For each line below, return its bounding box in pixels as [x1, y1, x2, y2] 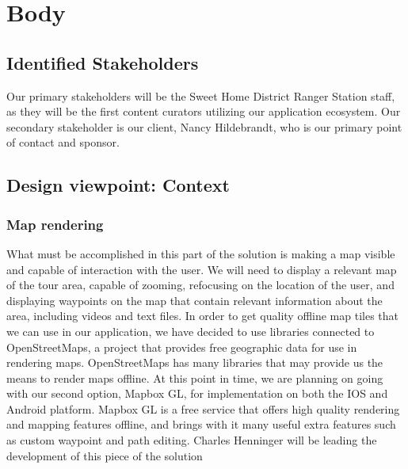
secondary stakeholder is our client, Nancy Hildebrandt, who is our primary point [6, 118, 402, 135]
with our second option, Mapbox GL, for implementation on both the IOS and [6, 385, 388, 402]
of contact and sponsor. [6, 134, 120, 151]
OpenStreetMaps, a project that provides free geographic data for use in [6, 338, 357, 355]
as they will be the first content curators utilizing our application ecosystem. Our [6, 103, 401, 120]
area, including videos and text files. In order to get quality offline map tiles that [6, 307, 399, 324]
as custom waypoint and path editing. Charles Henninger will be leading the [6, 432, 377, 448]
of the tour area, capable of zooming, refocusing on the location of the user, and [6, 276, 395, 293]
